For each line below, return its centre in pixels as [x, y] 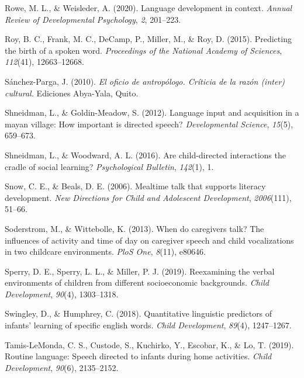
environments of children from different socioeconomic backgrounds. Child [137, 282]
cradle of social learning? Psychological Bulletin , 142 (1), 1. [109, 166]
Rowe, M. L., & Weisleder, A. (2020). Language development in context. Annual [148, 8]
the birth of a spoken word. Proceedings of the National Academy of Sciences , [144, 50]
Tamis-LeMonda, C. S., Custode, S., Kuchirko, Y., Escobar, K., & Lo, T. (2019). [149, 344]
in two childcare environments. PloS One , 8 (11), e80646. [105, 252]
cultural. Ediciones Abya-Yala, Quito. [72, 93]
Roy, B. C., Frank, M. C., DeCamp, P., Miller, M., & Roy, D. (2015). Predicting [148, 39]
